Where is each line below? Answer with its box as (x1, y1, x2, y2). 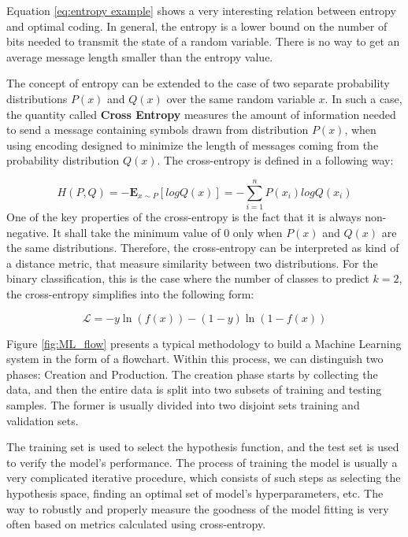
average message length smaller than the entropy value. (6, 48, 273, 65)
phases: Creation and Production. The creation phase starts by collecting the (6, 365, 378, 382)
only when (232, 224, 283, 240)
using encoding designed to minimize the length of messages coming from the (6, 136, 379, 153)
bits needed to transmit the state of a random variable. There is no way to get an (6, 33, 400, 50)
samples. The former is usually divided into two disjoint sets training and (6, 397, 360, 413)
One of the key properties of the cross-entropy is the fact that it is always (6, 209, 362, 225)
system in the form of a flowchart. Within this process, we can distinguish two (6, 350, 384, 367)
